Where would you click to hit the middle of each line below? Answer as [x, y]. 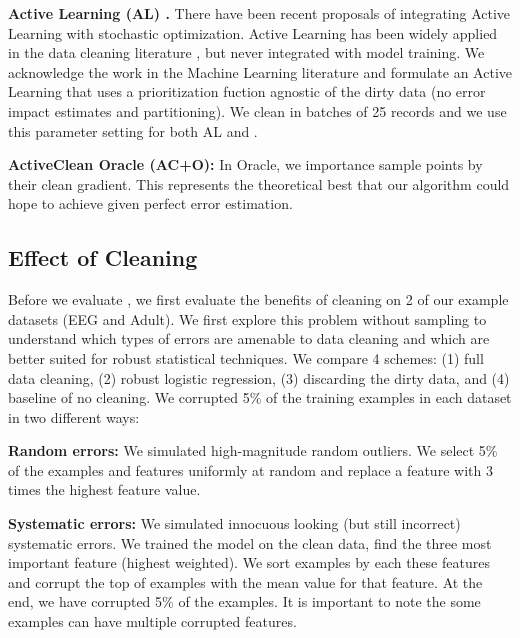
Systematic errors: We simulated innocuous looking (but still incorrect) [234, 523]
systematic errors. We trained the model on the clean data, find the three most [250, 542]
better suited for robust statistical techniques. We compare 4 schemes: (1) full [246, 357]
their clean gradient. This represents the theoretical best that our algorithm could [259, 183]
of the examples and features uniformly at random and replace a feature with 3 [250, 469]
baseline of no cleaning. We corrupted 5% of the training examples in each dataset [260, 397]
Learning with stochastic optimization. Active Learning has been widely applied [253, 32]
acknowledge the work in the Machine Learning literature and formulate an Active [260, 71]
